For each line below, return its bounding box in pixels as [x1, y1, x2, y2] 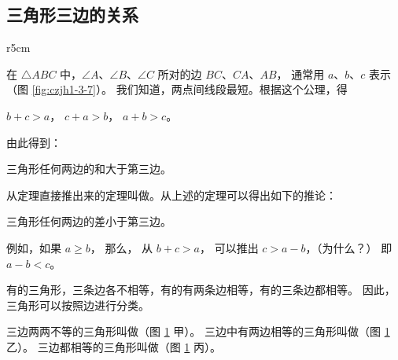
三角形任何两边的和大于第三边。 [6, 160, 171, 177]
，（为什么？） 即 [305, 239, 392, 255]
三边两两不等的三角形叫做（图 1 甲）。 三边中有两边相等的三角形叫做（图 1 [6, 323, 390, 340]
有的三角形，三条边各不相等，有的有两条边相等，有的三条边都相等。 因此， [6, 281, 396, 298]
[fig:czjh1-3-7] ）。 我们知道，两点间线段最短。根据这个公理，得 [31, 81, 348, 97]
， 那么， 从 [90, 239, 153, 255]
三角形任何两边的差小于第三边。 [6, 213, 171, 230]
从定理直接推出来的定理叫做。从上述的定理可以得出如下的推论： [6, 186, 337, 203]
